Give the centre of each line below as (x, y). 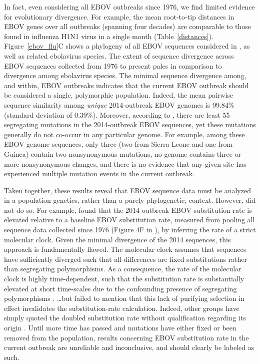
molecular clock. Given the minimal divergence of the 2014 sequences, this (117, 239)
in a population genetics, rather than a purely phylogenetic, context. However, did (130, 200)
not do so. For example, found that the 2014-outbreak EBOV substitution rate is (128, 210)
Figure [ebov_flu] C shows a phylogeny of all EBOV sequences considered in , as (127, 46)
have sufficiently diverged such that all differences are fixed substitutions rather (125, 259)
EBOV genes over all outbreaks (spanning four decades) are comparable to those (128, 26)
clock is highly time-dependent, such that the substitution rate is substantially (124, 279)
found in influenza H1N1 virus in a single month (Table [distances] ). (109, 36)
